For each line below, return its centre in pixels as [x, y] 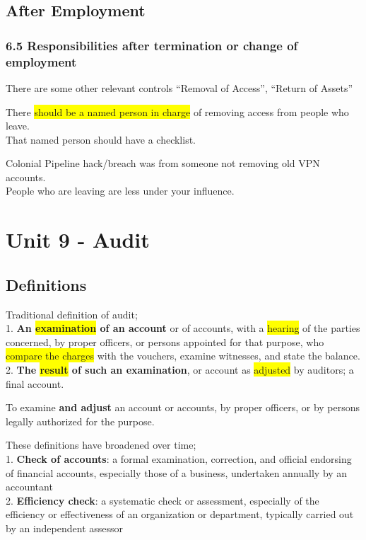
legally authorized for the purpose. [80, 421]
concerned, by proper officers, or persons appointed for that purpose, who [165, 341]
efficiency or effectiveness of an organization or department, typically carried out [180, 514]
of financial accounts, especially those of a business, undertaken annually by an [177, 472]
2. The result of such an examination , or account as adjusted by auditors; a [180, 370]
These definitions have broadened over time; [101, 445]
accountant [29, 487]
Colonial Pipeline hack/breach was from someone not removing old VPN [163, 163]
